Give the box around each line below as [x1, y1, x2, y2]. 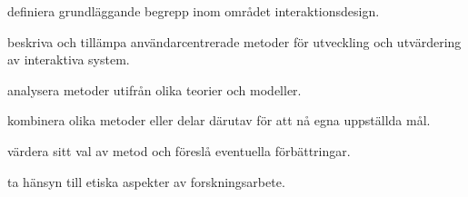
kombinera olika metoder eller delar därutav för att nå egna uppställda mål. [7, 111, 431, 130]
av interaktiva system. [7, 50, 130, 69]
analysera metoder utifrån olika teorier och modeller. [7, 80, 302, 99]
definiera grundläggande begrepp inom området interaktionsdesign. [7, 2, 380, 20]
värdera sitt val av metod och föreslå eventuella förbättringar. [7, 141, 351, 160]
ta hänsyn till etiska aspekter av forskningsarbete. [7, 172, 285, 191]
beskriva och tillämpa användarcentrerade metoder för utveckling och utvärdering [7, 32, 462, 51]
